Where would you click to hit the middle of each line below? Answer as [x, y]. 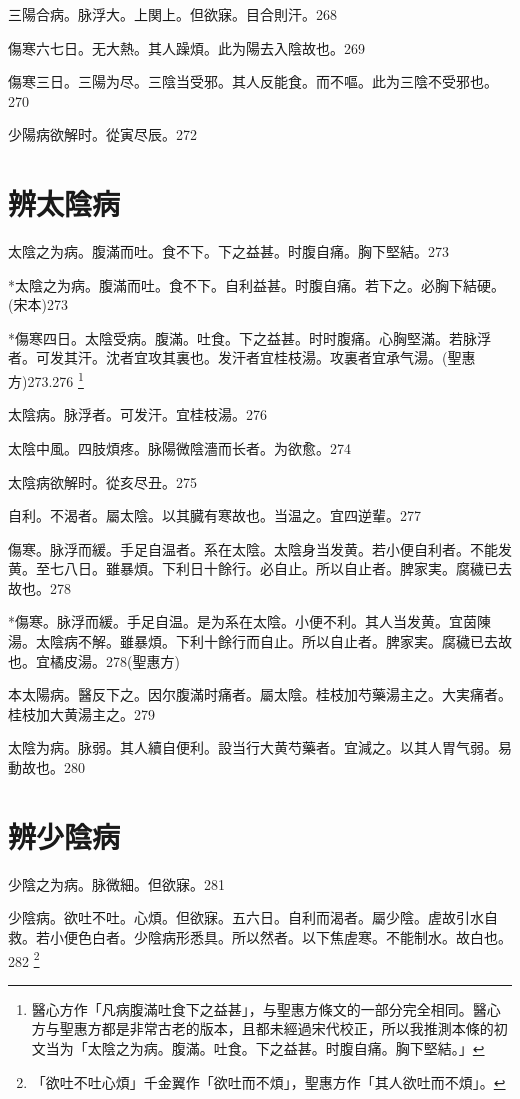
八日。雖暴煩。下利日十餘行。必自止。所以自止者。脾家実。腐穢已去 [287, 568]
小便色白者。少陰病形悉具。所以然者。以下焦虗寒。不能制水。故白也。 [280, 936]
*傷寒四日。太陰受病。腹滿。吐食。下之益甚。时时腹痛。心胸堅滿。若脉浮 [249, 337]
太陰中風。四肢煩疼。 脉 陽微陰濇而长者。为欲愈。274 [179, 447]
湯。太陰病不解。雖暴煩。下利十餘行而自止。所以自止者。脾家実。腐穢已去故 [260, 641]
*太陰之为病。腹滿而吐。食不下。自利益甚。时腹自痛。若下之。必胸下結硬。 [256, 284]
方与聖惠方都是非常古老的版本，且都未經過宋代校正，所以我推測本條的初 [269, 1028]
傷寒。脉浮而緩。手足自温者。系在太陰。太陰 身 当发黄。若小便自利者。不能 [253, 548]
